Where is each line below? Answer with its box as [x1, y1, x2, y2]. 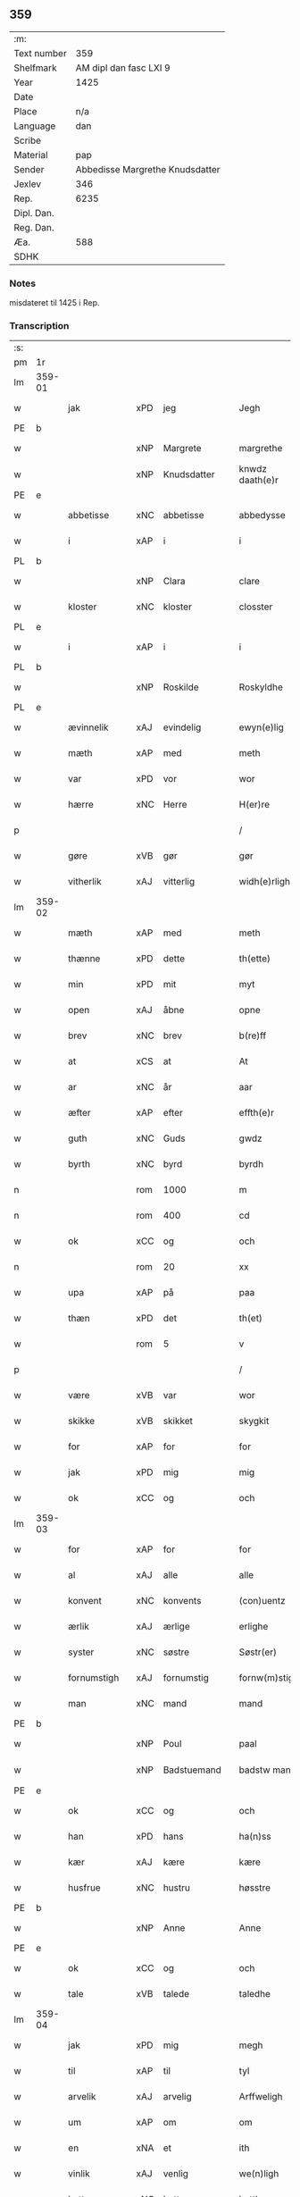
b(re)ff [238, 1029, 267, 1042]
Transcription [9, 320, 70, 332]
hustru [162, 1882, 190, 1894]
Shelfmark [13, 62, 57, 74]
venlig [162, 2168, 189, 2180]
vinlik [68, 2168, 91, 2180]
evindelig [162, 721, 202, 734]
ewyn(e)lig [238, 721, 284, 734]
